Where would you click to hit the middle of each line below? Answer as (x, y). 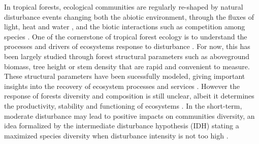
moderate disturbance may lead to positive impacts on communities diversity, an (129, 115)
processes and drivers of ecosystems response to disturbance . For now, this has (127, 46)
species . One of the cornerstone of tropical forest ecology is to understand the (126, 36)
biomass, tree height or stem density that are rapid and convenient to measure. (127, 66)
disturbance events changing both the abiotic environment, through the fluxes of (129, 16)
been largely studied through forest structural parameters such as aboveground (127, 56)
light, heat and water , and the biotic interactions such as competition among (125, 27)
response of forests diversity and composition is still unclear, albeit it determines (129, 96)
